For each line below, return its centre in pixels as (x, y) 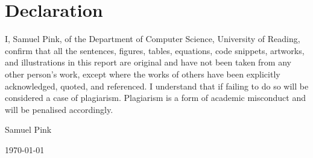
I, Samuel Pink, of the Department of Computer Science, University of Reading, (153, 39)
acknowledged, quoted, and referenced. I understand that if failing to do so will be (157, 86)
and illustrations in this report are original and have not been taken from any (148, 62)
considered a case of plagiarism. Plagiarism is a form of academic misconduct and (155, 98)
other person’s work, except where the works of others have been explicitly (143, 74)
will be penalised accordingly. (59, 109)
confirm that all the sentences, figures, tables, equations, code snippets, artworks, (155, 50)
